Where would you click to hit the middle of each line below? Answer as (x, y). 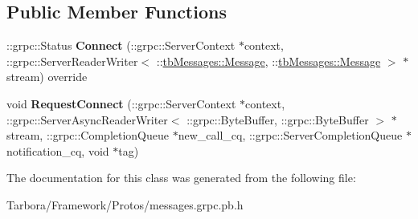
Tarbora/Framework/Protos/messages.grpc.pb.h (125, 204)
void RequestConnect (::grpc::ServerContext (121, 103)
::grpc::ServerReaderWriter (72, 61)
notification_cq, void (58, 150)
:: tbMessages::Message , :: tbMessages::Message (268, 61)
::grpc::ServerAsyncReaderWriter (87, 119)
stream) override (47, 77)
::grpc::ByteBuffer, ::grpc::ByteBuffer (278, 119)
